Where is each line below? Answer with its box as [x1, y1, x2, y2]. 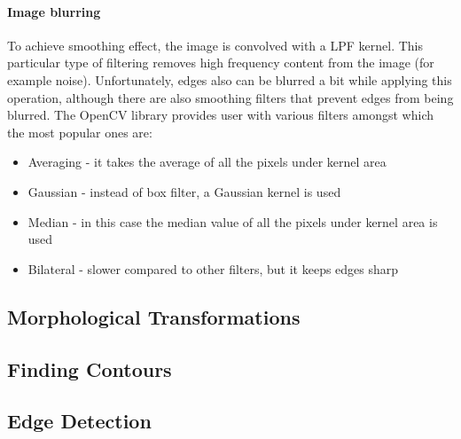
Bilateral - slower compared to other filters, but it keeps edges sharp [27, 259, 399, 278]
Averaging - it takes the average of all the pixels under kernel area [27, 153, 387, 171]
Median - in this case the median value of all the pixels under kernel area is [27, 212, 438, 231]
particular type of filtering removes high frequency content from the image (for [7, 53, 434, 72]
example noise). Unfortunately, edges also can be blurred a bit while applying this [7, 70, 452, 89]
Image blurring [7, 2, 101, 20]
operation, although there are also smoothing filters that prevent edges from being [7, 88, 454, 106]
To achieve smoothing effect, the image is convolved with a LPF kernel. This [7, 35, 424, 54]
